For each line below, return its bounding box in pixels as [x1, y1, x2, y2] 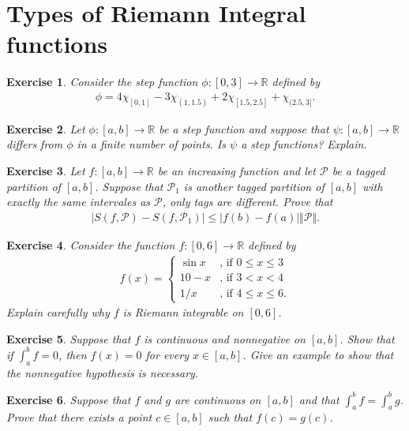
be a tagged [332, 162, 385, 178]
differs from [6, 136, 63, 152]
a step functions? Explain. [241, 136, 367, 152]
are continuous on [174, 391, 261, 407]
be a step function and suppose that [159, 120, 329, 137]
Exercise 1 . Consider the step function [6, 73, 198, 90]
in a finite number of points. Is [77, 136, 227, 152]
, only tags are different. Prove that [162, 193, 333, 210]
